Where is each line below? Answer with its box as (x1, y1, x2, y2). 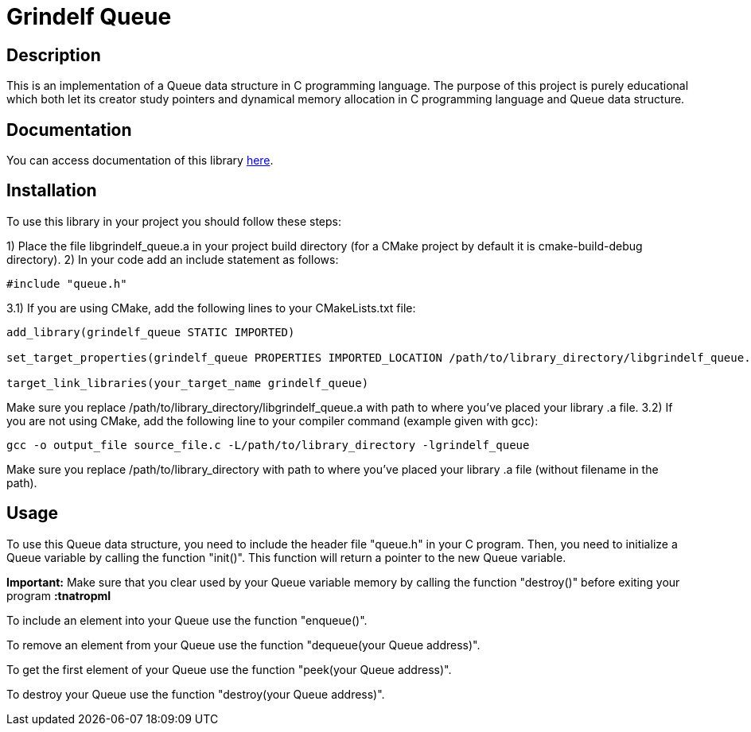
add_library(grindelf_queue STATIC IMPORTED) (6, 325, 295, 339)
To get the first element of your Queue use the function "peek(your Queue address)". (6, 662, 452, 676)
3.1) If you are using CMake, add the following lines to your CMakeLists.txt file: (6, 300, 416, 315)
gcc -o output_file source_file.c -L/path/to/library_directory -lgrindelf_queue (6, 438, 530, 451)
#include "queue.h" (6, 277, 127, 290)
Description (6, 45, 101, 65)
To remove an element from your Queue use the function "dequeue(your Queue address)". (6, 637, 481, 652)
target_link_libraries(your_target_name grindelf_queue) (6, 376, 369, 389)
